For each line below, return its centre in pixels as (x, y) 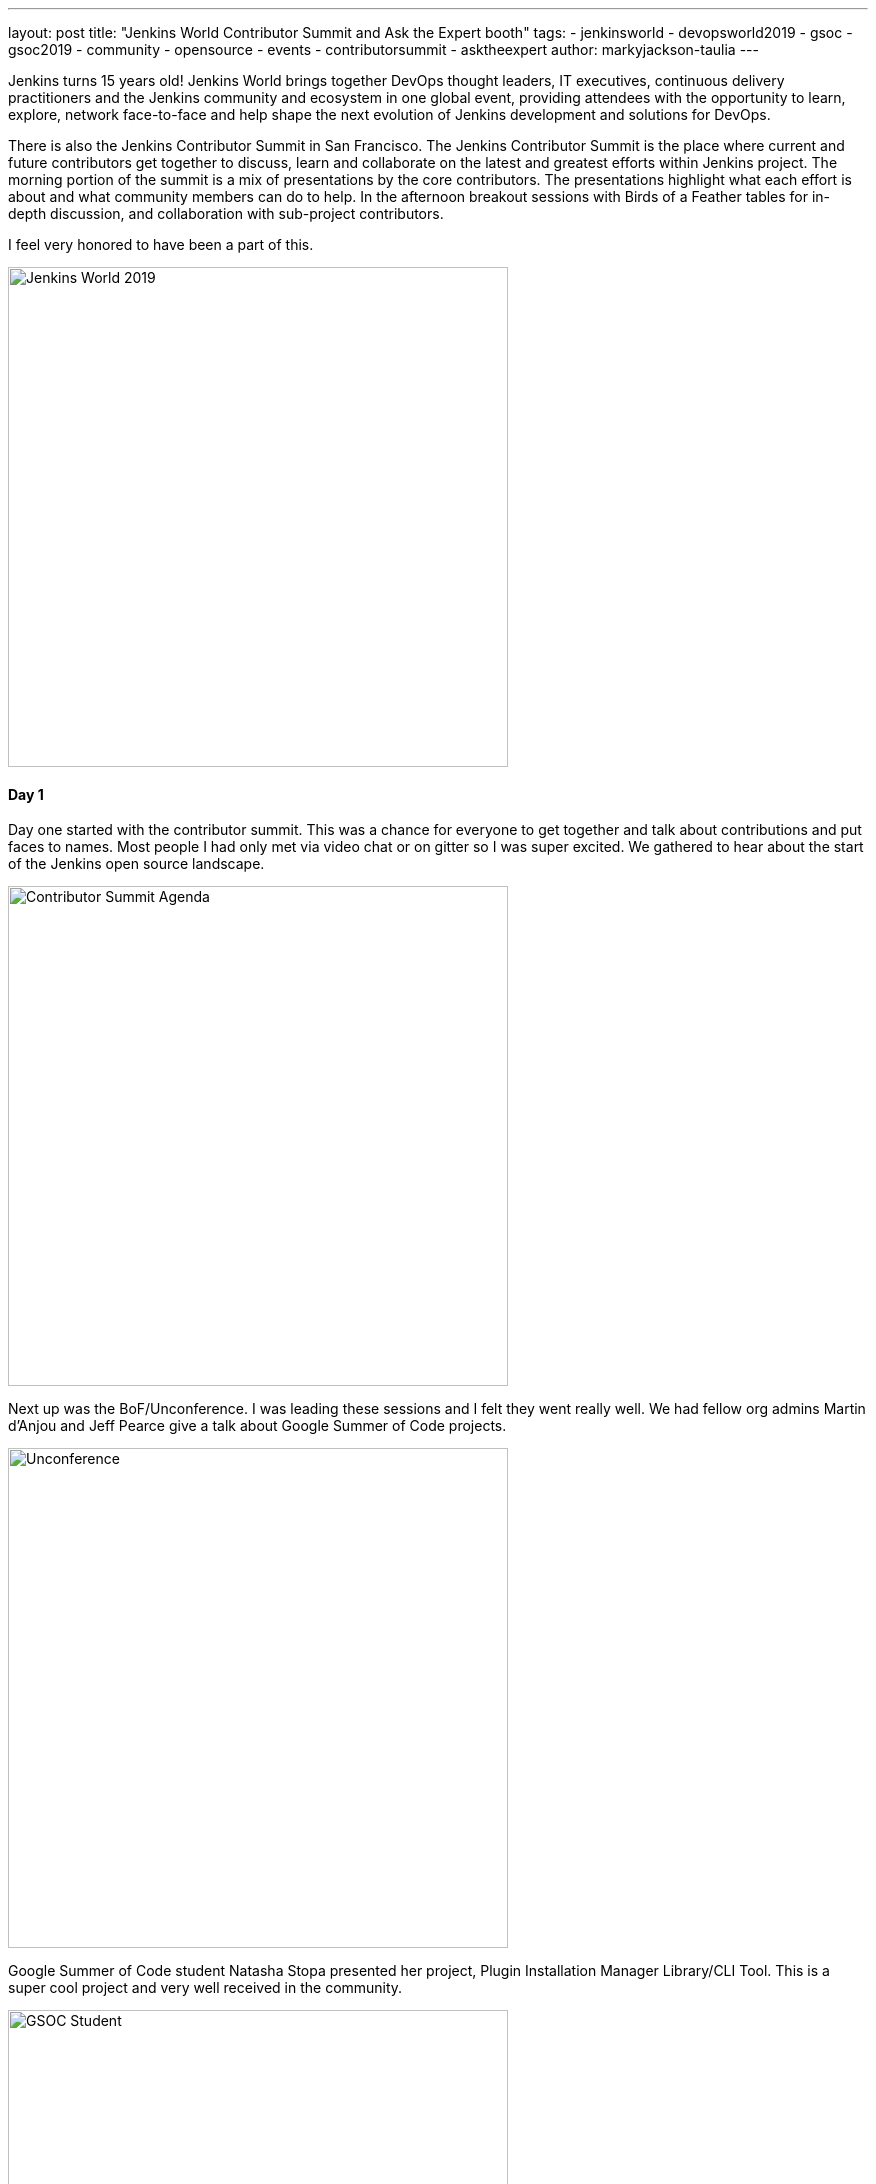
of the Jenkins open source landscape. (136, 864)
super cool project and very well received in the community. (205, 1988)
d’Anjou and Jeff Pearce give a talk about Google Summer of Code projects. (257, 1426)
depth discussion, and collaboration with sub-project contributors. (226, 213)
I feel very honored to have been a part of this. (161, 244)
